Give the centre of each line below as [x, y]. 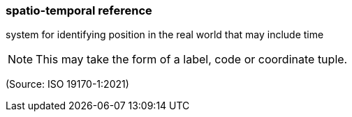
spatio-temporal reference [79, 10]
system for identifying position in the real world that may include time [165, 35]
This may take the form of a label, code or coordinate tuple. [192, 60]
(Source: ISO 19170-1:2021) [67, 84]
